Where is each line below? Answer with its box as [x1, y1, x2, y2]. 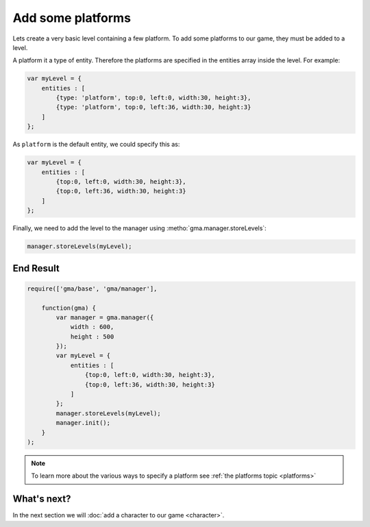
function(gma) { [41, 304, 96, 312]
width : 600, [70, 323, 114, 331]
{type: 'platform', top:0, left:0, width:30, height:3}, [56, 94, 251, 102]
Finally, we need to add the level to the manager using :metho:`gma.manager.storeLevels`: [12, 224, 267, 232]
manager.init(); [56, 419, 111, 427]
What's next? [12, 493, 71, 505]
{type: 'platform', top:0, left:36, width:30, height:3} [56, 103, 251, 111]
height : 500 [70, 332, 114, 341]
